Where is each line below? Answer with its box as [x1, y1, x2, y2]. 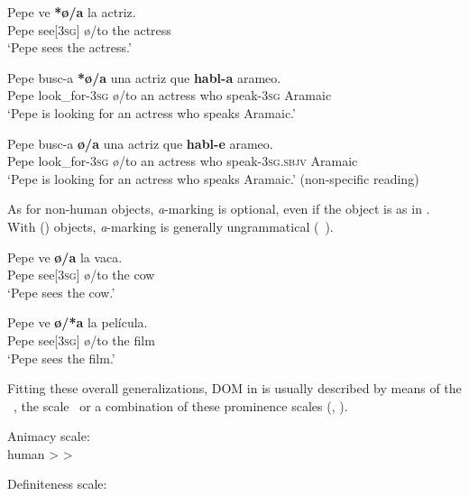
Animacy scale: [7, 427, 90, 445]
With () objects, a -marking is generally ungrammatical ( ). [7, 216, 334, 235]
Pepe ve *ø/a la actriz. [7, 3, 136, 21]
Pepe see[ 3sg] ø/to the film [7, 330, 155, 349]
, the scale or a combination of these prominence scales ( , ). [13, 396, 348, 415]
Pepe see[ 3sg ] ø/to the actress [7, 20, 171, 39]
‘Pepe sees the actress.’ [7, 38, 132, 57]
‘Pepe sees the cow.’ [7, 282, 115, 301]
